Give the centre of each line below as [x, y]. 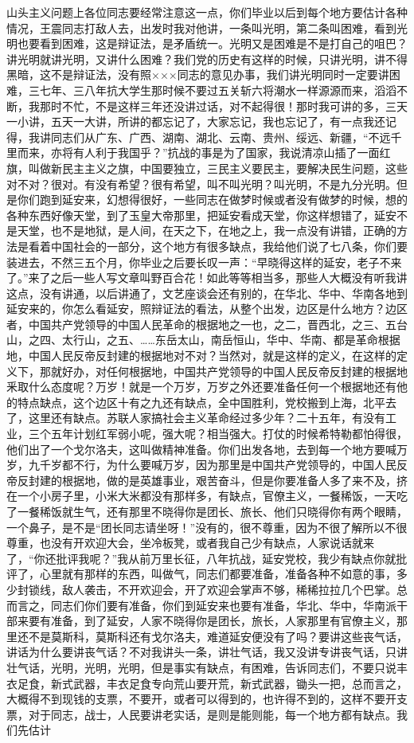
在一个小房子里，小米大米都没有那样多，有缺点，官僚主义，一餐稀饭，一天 [201, 496]
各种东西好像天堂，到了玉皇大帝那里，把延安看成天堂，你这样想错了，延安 [201, 215]
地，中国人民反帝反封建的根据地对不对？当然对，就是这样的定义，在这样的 [201, 356]
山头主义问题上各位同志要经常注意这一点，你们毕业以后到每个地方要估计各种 [207, 12]
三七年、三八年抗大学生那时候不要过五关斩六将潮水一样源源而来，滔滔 [212, 90]
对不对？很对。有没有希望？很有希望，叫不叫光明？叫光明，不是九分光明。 [201, 184]
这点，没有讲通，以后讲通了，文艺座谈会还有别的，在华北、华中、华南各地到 [207, 293]
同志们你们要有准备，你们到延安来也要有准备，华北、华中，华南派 [223, 605]
